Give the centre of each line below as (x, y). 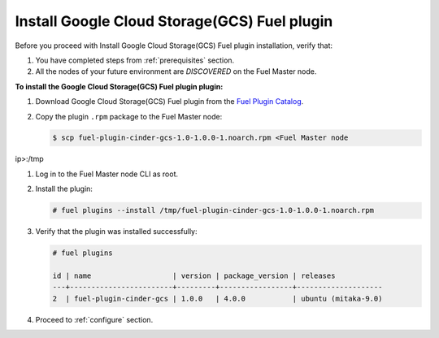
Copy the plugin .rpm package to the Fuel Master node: (129, 116)
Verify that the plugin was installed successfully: (116, 232)
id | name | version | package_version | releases (194, 275)
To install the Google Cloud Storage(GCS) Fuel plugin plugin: (119, 86)
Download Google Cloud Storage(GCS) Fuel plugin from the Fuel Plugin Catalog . (170, 102)
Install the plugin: (64, 189)
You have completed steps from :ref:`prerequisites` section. (135, 60)
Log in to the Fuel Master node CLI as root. (107, 174)
